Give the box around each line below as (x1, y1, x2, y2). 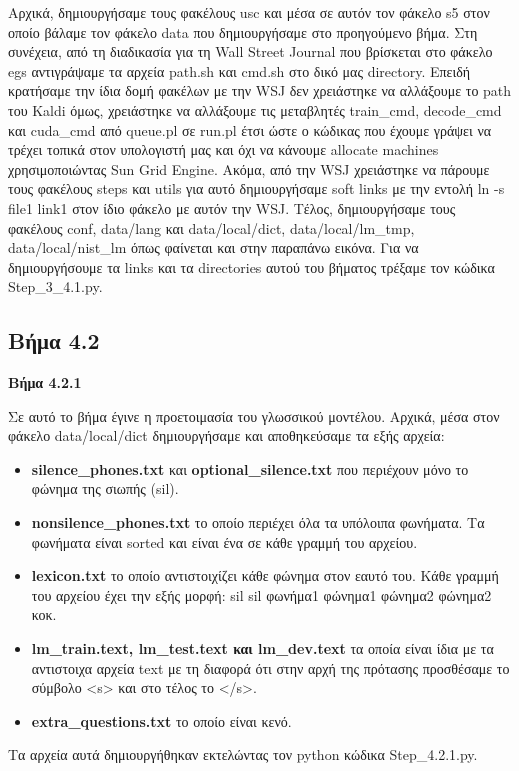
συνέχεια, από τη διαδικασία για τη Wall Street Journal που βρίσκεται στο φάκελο (8, 41, 493, 62)
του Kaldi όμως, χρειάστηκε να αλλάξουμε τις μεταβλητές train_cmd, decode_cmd (8, 99, 502, 120)
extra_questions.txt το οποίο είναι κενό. (31, 710, 292, 731)
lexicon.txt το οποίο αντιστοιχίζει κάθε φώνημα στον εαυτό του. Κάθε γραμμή (31, 565, 499, 586)
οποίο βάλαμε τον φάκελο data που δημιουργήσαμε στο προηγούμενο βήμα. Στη (8, 21, 478, 42)
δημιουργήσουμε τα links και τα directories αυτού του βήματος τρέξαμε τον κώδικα (8, 256, 495, 277)
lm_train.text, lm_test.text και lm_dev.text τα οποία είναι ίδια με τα (31, 638, 494, 659)
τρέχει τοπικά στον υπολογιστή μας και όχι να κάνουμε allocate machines (8, 139, 439, 160)
